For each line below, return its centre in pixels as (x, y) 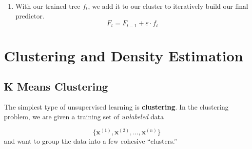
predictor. (30, 15)
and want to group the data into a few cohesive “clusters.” (91, 141)
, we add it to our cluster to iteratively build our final (168, 6)
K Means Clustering (56, 86)
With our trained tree (48, 6)
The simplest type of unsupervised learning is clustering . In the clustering (116, 107)
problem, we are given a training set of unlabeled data (84, 116)
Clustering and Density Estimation (124, 55)
